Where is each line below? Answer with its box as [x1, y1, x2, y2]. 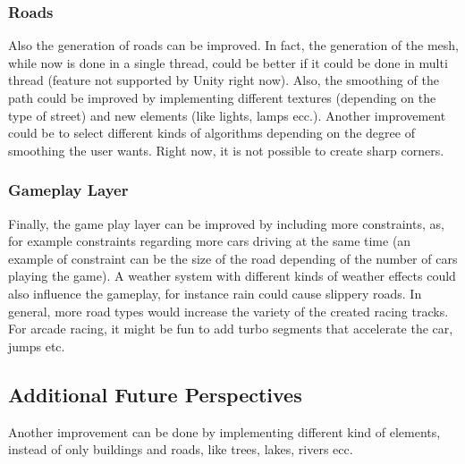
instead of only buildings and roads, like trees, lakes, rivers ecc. [8, 440, 353, 459]
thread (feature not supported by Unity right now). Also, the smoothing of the [8, 71, 439, 89]
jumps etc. [8, 336, 65, 355]
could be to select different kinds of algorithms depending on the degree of [8, 123, 415, 142]
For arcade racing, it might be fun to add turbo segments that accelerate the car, [8, 319, 453, 338]
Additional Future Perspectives [8, 380, 302, 408]
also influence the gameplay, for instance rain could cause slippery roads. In [8, 283, 422, 302]
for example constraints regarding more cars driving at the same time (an [8, 232, 411, 250]
